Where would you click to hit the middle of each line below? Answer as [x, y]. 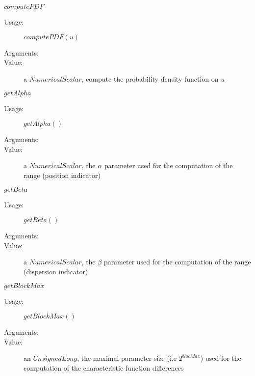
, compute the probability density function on [150, 78]
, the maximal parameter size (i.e [127, 358]
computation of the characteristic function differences [104, 367]
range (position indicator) [62, 175]
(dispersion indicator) [56, 271]
